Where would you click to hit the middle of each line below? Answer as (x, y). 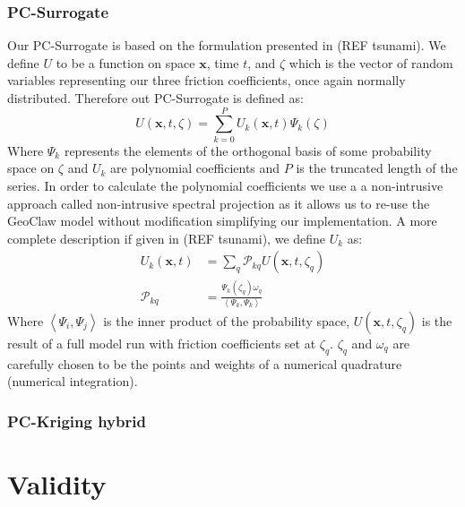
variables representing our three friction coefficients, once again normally (207, 80)
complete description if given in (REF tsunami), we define (167, 238)
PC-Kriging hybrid (77, 421)
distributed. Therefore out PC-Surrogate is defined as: (155, 98)
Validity (57, 483)
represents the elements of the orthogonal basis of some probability (248, 150)
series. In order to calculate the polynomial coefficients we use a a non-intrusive (225, 185)
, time (223, 62)
